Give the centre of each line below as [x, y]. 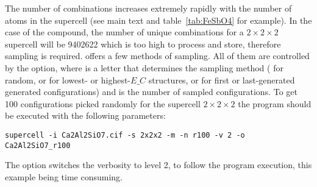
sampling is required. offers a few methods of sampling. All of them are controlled [157, 56]
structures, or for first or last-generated [222, 79]
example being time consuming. [64, 176]
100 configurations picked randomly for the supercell [103, 103]
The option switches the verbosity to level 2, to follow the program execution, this [158, 165]
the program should [275, 103]
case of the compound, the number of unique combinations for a [124, 32]
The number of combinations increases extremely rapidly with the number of [148, 8]
